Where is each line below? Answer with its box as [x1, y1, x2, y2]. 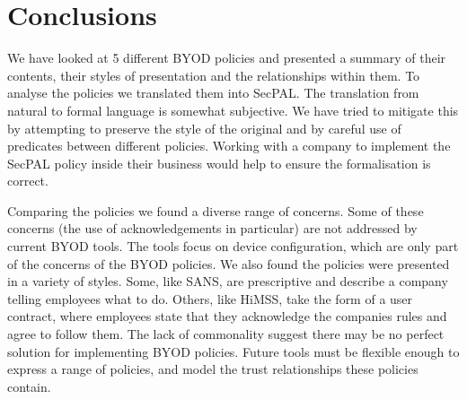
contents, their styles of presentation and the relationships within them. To [7, 65, 420, 84]
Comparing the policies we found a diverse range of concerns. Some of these [7, 201, 424, 220]
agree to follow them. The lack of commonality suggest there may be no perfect [7, 325, 445, 343]
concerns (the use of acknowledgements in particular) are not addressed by [7, 219, 418, 238]
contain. [7, 377, 51, 395]
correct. [7, 171, 48, 190]
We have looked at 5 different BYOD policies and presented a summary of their [7, 48, 446, 67]
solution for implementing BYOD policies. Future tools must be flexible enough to [7, 342, 460, 360]
